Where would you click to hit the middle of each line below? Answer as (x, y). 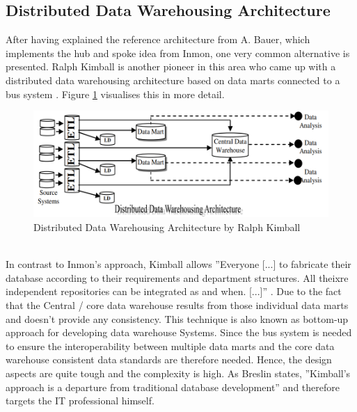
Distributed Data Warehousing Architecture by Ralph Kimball (167, 227)
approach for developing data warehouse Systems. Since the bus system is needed (179, 332)
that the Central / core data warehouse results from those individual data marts (177, 304)
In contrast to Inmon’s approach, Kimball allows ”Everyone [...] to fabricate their (178, 264)
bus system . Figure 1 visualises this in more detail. (115, 94)
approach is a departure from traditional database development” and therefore (173, 387)
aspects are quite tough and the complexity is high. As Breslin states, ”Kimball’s (178, 373)
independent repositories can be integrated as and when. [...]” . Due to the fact (174, 291)
